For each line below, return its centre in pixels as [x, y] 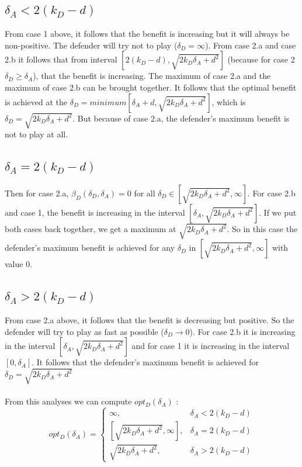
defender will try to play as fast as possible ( [84, 331]
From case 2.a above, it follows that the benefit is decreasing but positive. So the [150, 320]
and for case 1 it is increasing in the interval [211, 346]
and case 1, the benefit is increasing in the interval [95, 212]
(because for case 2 [261, 59]
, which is [229, 101]
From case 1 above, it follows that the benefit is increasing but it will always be [147, 34]
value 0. [19, 264]
